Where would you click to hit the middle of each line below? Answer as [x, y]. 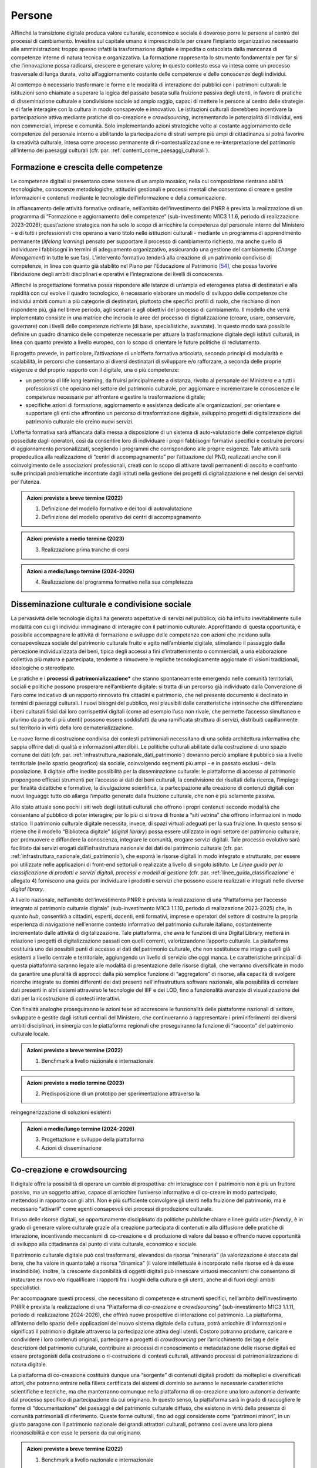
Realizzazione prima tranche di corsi [85, 550]
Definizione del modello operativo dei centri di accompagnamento [121, 517]
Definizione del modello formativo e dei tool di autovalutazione [117, 509]
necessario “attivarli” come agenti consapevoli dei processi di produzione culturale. [112, 1208]
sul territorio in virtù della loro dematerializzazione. [72, 728]
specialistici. [26, 1288]
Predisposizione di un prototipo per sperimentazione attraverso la [121, 1093]
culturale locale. [30, 1034]
